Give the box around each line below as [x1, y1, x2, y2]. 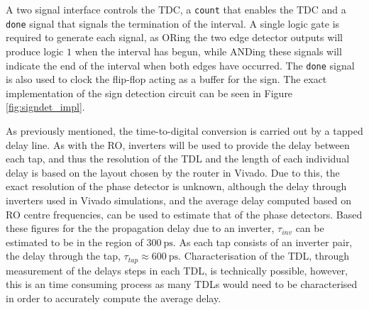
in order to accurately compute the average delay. [6, 290, 221, 305]
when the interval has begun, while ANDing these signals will [75, 43, 342, 58]
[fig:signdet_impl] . [6, 99, 85, 114]
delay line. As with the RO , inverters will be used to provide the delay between [6, 137, 350, 152]
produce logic [6, 43, 64, 58]
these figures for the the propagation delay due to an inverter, [6, 221, 275, 236]
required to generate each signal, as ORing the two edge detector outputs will [6, 30, 343, 45]
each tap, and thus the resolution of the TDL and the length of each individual [6, 151, 350, 166]
